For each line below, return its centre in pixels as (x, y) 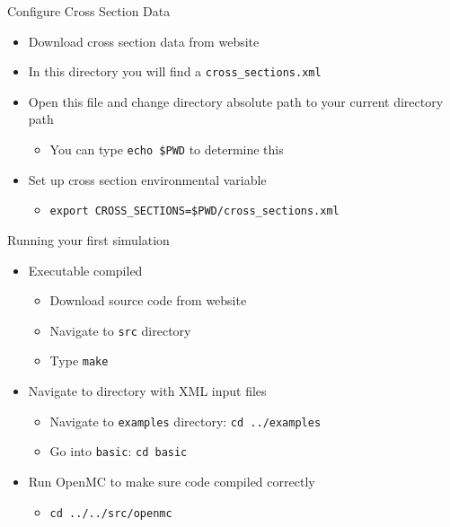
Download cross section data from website (144, 41)
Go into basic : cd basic (119, 451)
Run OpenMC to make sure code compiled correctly (172, 481)
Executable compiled (85, 270)
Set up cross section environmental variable (147, 179)
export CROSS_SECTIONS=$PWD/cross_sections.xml (194, 211)
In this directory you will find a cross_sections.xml (175, 71)
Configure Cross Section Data (89, 11)
